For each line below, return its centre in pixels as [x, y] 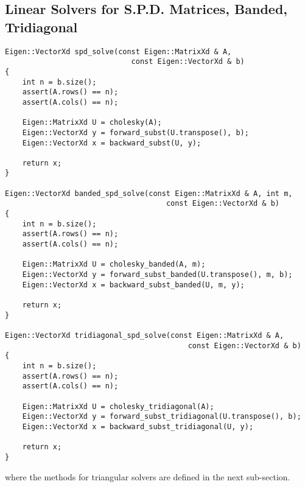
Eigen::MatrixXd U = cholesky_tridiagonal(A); [118, 406]
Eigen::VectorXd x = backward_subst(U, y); [112, 143]
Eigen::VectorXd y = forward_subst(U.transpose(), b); [135, 132]
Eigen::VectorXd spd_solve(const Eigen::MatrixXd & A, [118, 51]
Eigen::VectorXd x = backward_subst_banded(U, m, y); [133, 285]
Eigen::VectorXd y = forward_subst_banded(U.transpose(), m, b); [157, 275]
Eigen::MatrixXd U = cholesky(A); [92, 123]
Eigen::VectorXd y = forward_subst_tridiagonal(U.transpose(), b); [162, 417]
